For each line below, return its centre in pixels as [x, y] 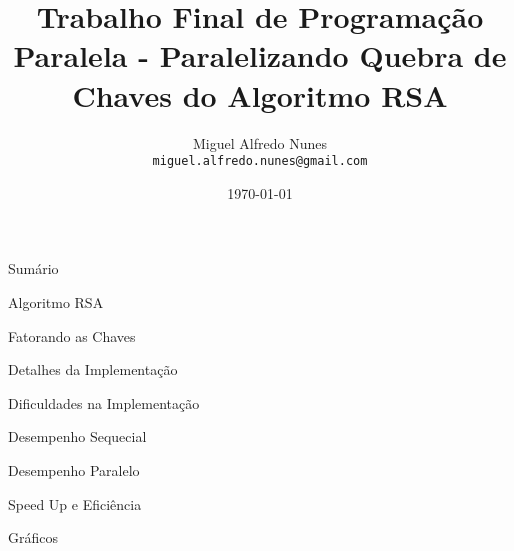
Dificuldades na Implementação [104, 402]
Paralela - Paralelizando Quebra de [260, 55]
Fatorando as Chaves [72, 335]
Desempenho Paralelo [74, 469]
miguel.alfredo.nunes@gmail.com [260, 161]
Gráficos [33, 537]
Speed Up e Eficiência [75, 503]
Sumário [33, 268]
